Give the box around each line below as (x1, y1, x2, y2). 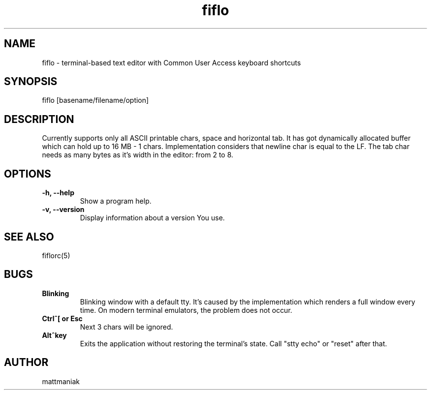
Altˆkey (42, 331, 67, 339)
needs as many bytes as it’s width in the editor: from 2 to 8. (42, 151, 234, 159)
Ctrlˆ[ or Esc (42, 314, 83, 323)
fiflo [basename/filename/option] (42, 96, 149, 105)
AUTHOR (4, 356, 49, 369)
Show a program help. (80, 197, 152, 206)
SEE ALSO (4, 230, 54, 243)
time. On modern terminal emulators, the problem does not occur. (80, 305, 292, 314)
